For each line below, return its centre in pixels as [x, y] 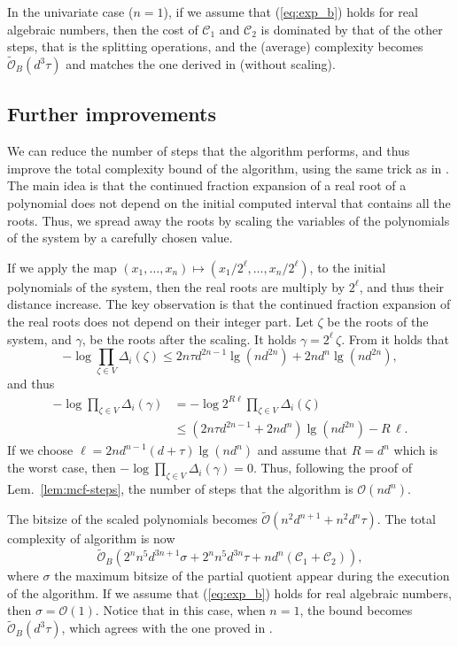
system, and [39, 338]
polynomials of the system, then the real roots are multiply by [176, 286]
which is [416, 450]
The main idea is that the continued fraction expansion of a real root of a [207, 185]
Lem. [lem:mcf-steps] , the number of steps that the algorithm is [180, 489]
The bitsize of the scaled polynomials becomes [132, 519]
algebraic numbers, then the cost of [103, 29]
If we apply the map [62, 267]
